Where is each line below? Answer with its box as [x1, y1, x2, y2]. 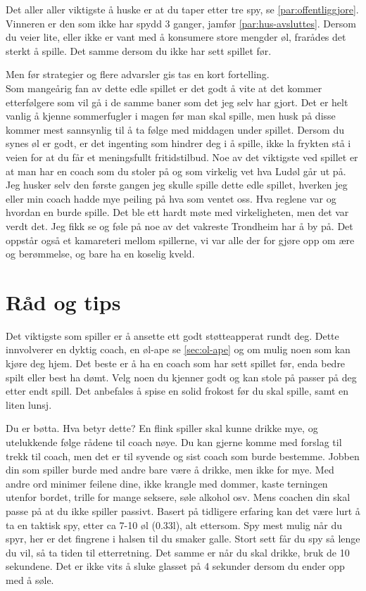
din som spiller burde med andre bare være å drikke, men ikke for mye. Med [6, 462, 334, 477]
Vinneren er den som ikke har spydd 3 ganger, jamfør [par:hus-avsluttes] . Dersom [6, 15, 356, 30]
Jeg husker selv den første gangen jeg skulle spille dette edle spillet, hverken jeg [6, 177, 348, 192]
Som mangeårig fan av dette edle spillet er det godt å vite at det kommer [6, 80, 322, 95]
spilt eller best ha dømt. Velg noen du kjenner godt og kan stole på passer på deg [6, 369, 357, 384]
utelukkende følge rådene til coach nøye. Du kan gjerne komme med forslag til [6, 434, 342, 449]
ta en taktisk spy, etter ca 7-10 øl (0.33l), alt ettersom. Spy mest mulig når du [6, 517, 342, 532]
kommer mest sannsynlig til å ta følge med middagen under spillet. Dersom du [6, 122, 344, 136]
